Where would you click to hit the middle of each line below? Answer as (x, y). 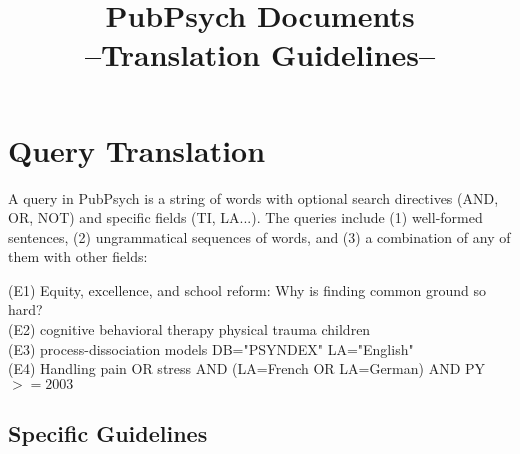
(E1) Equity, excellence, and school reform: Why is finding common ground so (247, 289)
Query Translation (137, 149)
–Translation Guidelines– (260, 54)
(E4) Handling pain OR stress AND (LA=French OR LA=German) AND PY (247, 368)
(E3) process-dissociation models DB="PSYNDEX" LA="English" (211, 348)
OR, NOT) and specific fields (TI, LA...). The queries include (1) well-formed (245, 217)
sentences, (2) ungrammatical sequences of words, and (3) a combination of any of (259, 236)
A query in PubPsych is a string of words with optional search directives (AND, (253, 197)
